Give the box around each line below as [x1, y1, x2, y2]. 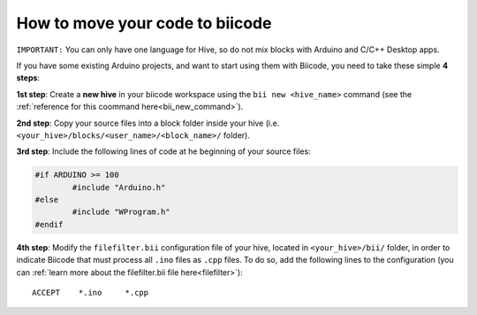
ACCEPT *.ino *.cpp [32, 288, 149, 297]
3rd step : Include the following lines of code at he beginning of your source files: [16, 146, 311, 157]
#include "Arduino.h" [72, 182, 166, 192]
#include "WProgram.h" [72, 207, 171, 217]
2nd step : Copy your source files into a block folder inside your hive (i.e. [16, 118, 280, 128]
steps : [16, 73, 40, 83]
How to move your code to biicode [16, 13, 272, 33]
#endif [34, 219, 64, 229]
